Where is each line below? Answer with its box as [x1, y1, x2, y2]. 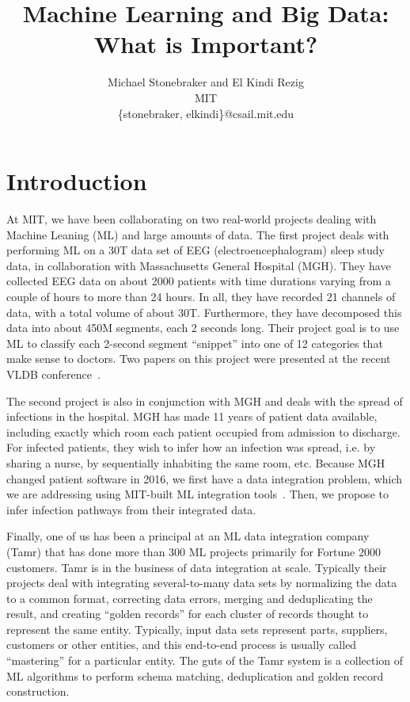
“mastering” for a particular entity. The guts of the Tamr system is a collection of [6, 652, 404, 669]
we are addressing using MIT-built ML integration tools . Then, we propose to [6, 486, 389, 502]
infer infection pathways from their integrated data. [6, 501, 256, 517]
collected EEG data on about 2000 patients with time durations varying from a [6, 273, 391, 289]
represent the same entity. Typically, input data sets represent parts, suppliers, [6, 620, 388, 637]
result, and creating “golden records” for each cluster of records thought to [6, 605, 369, 622]
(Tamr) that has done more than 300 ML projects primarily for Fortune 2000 [6, 543, 381, 559]
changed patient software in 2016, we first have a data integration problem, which [6, 470, 403, 486]
